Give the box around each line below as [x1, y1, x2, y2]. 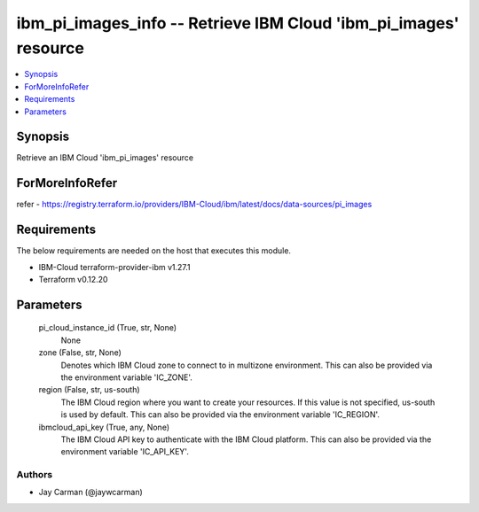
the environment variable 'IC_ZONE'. [60, 372, 192, 383]
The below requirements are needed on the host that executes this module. [16, 245, 292, 256]
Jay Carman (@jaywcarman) [38, 487, 144, 498]
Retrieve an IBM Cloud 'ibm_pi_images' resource [16, 152, 194, 163]
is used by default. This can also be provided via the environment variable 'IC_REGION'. [60, 409, 381, 420]
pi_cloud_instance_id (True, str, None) [38, 322, 177, 333]
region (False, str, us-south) [38, 384, 141, 395]
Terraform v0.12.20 [38, 275, 108, 285]
